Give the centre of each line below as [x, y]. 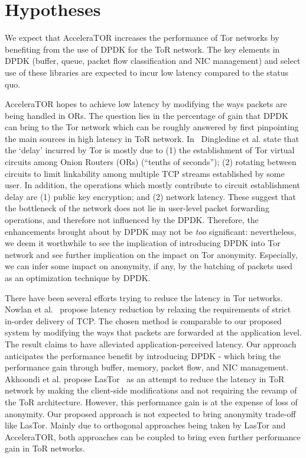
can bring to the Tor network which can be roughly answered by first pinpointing [152, 127]
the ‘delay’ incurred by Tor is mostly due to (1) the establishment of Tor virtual [150, 150]
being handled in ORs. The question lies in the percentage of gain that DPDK [147, 115]
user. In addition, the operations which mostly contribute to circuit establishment [152, 185]
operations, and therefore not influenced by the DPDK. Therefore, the [132, 220]
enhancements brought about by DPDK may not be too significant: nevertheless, [151, 231]
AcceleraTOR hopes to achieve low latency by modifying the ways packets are [146, 104]
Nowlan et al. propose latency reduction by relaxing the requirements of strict [148, 309]
